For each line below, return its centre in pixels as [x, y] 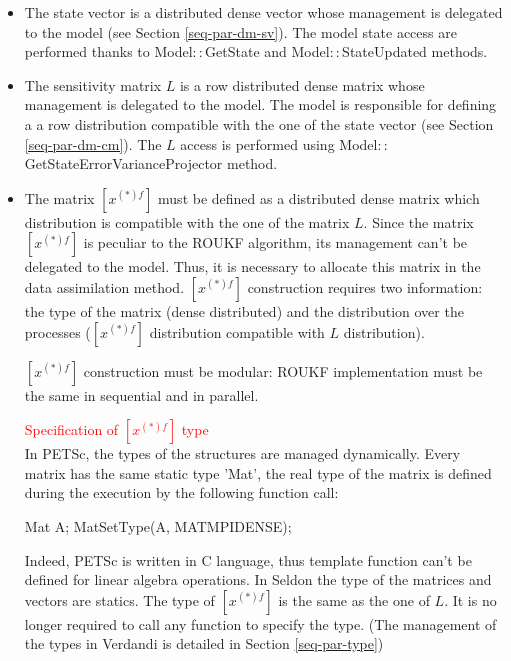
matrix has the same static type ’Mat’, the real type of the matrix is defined [258, 472]
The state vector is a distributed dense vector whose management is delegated [263, 12]
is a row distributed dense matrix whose [302, 84]
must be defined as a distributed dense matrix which [319, 197]
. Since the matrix [418, 221]
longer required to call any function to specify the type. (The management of [260, 623]
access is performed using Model [279, 143]
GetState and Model [267, 51]
